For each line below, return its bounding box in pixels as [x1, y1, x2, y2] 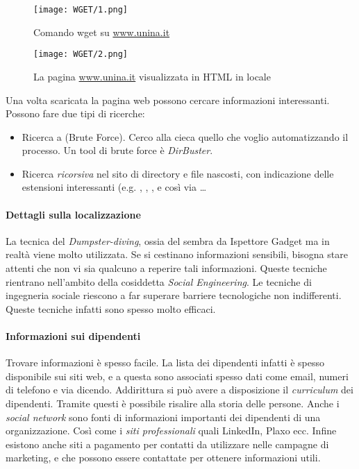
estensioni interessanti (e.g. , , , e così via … [22, 180, 207, 194]
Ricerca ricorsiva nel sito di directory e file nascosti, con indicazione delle [22, 166, 334, 180]
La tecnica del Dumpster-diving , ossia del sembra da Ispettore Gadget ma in [6, 233, 330, 248]
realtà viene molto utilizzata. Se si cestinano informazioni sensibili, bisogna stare [6, 247, 348, 262]
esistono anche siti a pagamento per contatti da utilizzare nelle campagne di [6, 436, 329, 451]
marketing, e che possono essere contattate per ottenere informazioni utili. [6, 450, 321, 465]
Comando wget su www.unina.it [33, 24, 170, 39]
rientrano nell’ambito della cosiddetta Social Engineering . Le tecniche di [6, 274, 312, 289]
